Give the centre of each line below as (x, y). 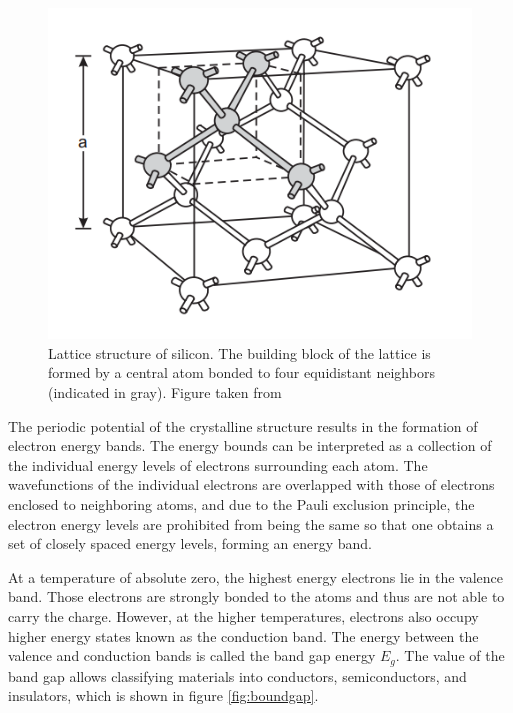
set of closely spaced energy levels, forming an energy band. (190, 543)
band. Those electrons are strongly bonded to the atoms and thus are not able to (256, 596)
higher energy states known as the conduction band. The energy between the (243, 635)
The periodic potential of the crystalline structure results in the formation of (243, 425)
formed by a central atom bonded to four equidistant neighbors (241, 372)
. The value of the (450, 655)
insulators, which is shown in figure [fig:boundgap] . (163, 695)
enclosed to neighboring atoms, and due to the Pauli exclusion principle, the (241, 504)
